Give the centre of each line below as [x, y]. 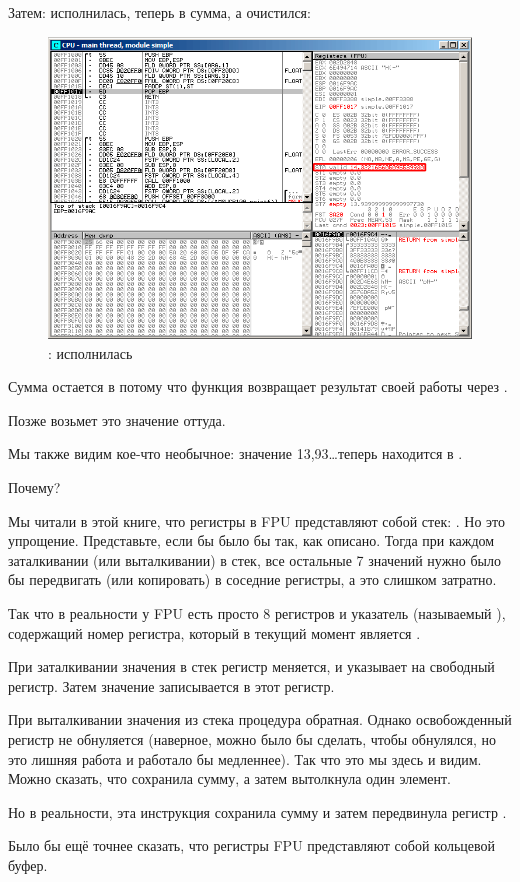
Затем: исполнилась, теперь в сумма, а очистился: [159, 12]
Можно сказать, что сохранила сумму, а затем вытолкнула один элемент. [230, 778]
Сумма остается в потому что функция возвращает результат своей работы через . [258, 386]
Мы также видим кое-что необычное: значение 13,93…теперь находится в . [235, 453]
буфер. [28, 864]
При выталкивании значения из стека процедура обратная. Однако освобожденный [260, 719]
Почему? [34, 487]
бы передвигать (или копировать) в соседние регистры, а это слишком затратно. [252, 579]
